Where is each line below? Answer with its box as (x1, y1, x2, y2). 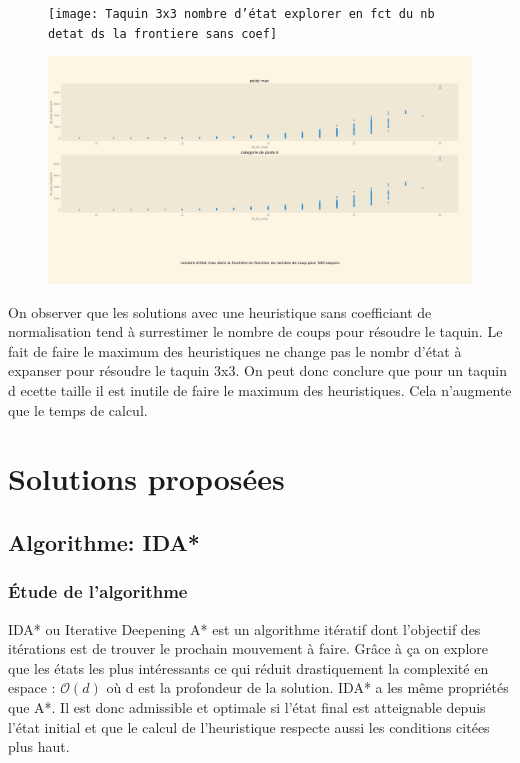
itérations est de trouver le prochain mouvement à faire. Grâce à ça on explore (8, 638, 488, 659)
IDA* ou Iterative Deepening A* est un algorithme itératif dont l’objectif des (8, 618, 481, 639)
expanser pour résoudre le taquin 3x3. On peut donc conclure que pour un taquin (8, 360, 508, 381)
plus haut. (8, 736, 70, 757)
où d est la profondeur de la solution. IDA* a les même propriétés (106, 677, 509, 698)
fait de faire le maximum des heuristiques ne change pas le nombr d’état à (8, 340, 462, 361)
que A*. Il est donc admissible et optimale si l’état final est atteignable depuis (8, 696, 486, 717)
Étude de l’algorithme (8, 579, 188, 604)
